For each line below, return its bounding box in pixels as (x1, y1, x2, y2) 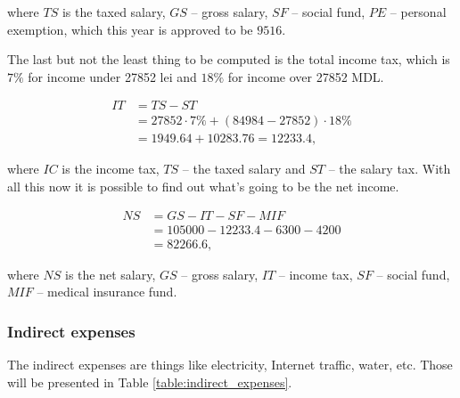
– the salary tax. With (328, 159, 451, 178)
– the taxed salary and (182, 159, 306, 178)
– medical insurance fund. (37, 282, 177, 301)
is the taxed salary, (62, 3, 166, 20)
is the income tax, (62, 159, 160, 178)
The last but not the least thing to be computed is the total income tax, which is (7, 50, 450, 69)
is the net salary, (64, 264, 156, 283)
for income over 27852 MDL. (227, 67, 384, 85)
